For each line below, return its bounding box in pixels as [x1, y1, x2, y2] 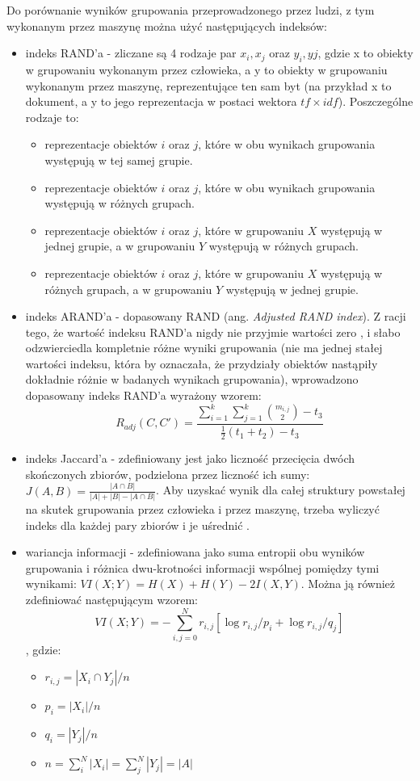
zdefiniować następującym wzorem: [25, 590, 199, 607]
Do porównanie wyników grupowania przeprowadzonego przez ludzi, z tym [6, 2, 375, 18]
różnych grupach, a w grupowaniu [44, 280, 212, 297]
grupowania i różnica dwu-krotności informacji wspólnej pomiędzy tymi [25, 559, 380, 576]
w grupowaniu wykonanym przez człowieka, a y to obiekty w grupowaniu [25, 61, 388, 78]
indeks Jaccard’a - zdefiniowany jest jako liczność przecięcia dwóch [25, 450, 355, 467]
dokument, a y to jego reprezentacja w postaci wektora [25, 93, 297, 110]
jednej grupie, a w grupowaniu [44, 237, 195, 254]
